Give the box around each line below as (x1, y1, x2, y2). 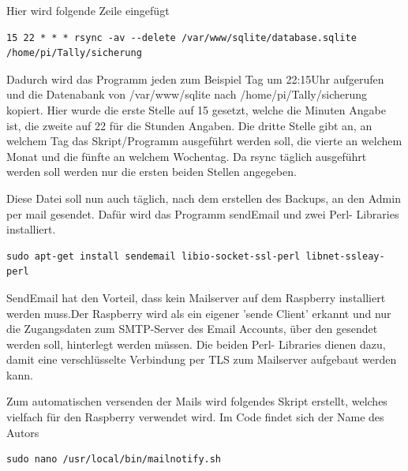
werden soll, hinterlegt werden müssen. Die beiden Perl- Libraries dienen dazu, (6, 335, 386, 352)
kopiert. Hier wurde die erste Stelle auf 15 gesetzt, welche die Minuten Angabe (6, 101, 386, 118)
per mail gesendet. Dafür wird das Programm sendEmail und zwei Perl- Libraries (6, 205, 399, 222)
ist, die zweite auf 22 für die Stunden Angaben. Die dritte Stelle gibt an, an (6, 117, 372, 133)
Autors (6, 424, 39, 440)
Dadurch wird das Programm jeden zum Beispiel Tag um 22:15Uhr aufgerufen (6, 70, 384, 87)
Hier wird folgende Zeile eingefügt (6, 2, 170, 18)
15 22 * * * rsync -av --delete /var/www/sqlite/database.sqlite (6, 32, 357, 43)
